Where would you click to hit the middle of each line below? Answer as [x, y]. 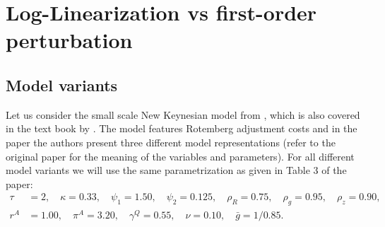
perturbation [69, 40]
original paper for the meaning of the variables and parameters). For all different [180, 156]
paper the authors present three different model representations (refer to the [171, 142]
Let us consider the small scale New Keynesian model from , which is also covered [183, 114]
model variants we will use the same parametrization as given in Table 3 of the [176, 170]
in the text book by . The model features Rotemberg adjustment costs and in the [182, 128]
